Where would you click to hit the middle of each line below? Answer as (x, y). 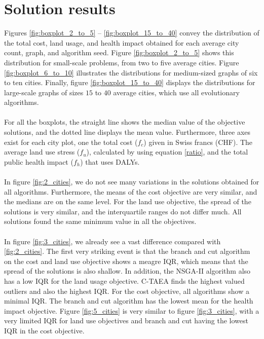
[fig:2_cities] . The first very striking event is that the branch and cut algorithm (127, 251)
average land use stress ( (42, 152)
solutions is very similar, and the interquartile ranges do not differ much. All (123, 211)
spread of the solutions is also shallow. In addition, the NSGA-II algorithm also (127, 271)
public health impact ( (39, 161)
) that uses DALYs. (110, 161)
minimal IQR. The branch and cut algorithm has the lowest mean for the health (129, 301)
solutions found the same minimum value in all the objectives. (100, 221)
